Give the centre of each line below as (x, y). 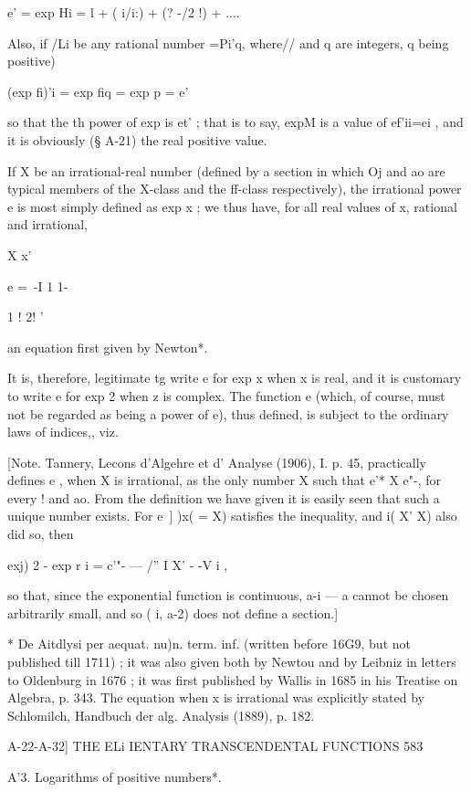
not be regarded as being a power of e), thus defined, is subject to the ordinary (228, 413)
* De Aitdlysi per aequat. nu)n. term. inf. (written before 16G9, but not (209, 644)
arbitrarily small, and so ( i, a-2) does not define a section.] (173, 612)
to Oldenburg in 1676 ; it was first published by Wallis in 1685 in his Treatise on (233, 679)
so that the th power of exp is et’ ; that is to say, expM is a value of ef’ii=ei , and (235, 122)
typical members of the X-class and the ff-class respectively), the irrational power (235, 189)
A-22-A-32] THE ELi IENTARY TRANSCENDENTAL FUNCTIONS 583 (215, 746)
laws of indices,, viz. (63, 432)
